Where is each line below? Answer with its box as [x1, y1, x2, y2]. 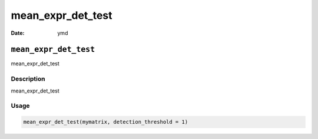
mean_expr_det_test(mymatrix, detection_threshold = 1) [23, 118, 188, 125]
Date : [11, 29, 25, 37]
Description [11, 75, 45, 83]
